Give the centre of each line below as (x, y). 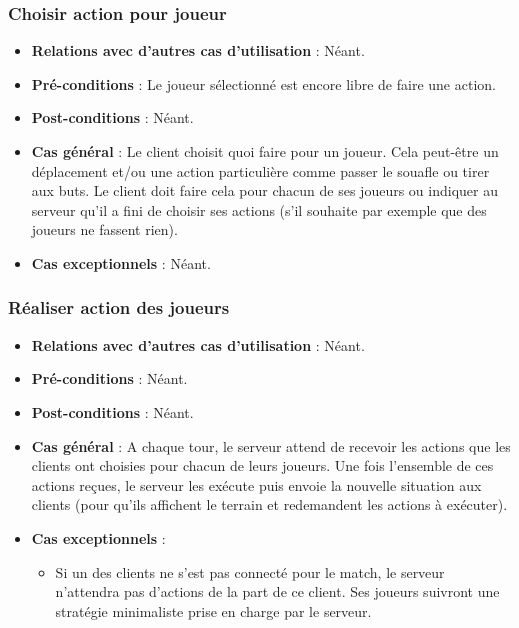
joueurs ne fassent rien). (104, 229)
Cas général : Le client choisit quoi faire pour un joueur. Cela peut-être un (265, 151)
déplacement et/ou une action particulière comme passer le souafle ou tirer (260, 170)
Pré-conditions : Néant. (109, 378)
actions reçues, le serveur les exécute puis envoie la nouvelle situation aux (256, 484)
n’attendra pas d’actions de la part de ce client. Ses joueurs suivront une (277, 591)
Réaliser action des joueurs (119, 307)
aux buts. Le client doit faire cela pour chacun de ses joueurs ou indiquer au (264, 190)
